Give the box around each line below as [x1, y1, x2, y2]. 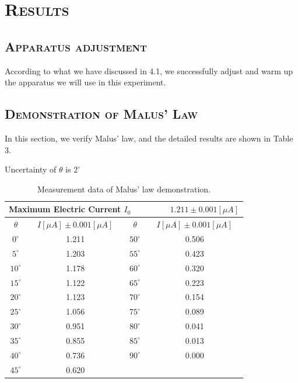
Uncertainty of [5, 163, 57, 175]
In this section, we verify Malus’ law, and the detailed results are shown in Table [5, 132, 293, 144]
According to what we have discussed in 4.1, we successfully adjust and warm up [5, 64, 293, 77]
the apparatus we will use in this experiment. [5, 76, 166, 88]
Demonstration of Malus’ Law [5, 105, 198, 123]
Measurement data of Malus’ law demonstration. [37, 182, 211, 195]
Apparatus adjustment [5, 37, 148, 55]
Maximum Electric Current [9, 203, 121, 215]
